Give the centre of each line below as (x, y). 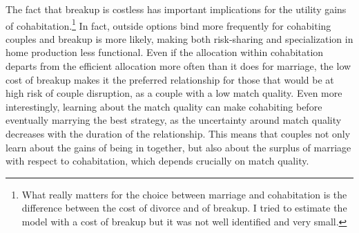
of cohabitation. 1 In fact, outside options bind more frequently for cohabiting (168, 24)
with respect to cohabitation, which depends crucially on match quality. (157, 161)
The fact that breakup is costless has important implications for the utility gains (176, 9)
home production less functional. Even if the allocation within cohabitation (165, 52)
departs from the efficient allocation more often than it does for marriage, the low (178, 66)
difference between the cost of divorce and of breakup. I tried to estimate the (184, 208)
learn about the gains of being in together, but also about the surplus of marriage (178, 147)
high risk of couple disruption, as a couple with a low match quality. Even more (174, 93)
